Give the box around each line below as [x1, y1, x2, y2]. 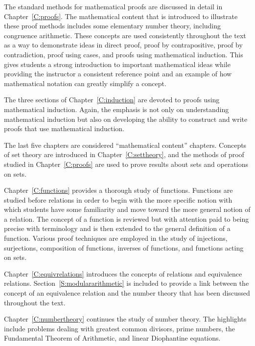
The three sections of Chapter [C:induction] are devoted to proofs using [4, 94, 220, 105]
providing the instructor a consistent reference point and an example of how [4, 69, 232, 79]
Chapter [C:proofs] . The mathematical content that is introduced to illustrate [4, 11, 238, 21]
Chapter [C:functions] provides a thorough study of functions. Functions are [4, 185, 233, 195]
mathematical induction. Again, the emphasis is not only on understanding [4, 104, 229, 114]
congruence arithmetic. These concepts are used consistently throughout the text [4, 30, 246, 40]
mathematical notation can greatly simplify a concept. [4, 78, 166, 88]
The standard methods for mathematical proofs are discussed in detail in [4, 1, 223, 11]
